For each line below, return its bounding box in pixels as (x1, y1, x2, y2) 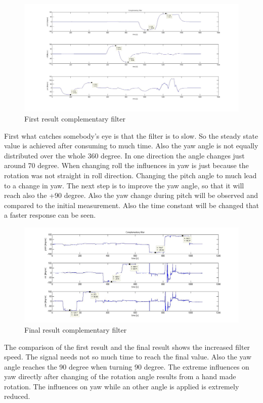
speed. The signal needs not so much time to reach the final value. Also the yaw (4, 351, 252, 362)
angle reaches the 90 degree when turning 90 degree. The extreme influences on (4, 361, 249, 372)
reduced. (4, 391, 30, 401)
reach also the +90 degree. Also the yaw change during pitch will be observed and (4, 190, 258, 200)
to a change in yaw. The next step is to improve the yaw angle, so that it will (4, 180, 244, 190)
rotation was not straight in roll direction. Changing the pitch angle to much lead (4, 170, 257, 180)
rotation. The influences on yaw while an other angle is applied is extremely (4, 381, 239, 391)
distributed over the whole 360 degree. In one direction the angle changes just (4, 150, 245, 160)
